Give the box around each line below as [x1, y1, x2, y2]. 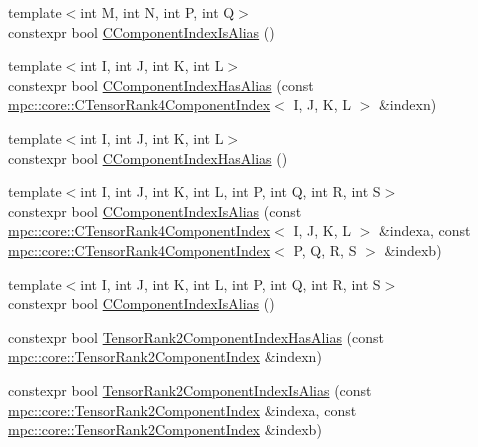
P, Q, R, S [293, 239, 357, 260]
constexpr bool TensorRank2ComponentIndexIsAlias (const [8, 379, 372, 400]
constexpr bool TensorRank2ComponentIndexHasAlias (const [8, 326, 384, 347]
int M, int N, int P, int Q [80, 2, 235, 22]
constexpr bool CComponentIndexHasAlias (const [8, 74, 314, 95]
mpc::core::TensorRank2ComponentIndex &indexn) [8, 346, 322, 367]
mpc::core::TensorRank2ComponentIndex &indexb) [8, 419, 322, 440]
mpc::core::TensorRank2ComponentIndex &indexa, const [8, 399, 357, 420]
